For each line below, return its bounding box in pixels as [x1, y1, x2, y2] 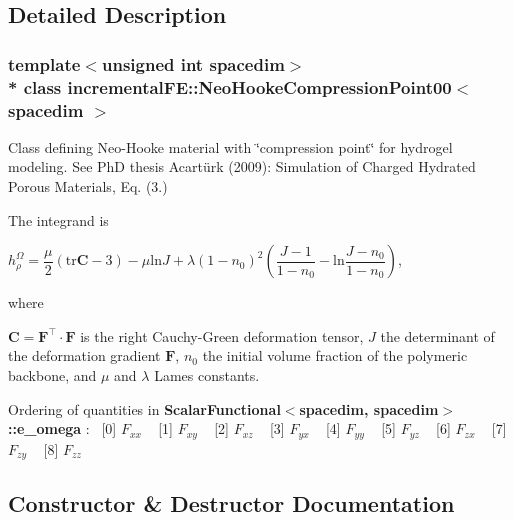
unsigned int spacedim [101, 51, 285, 76]
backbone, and [8, 365, 97, 385]
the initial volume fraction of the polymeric [202, 345, 468, 366]
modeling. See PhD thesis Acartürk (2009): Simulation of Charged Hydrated [8, 156, 476, 177]
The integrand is [8, 209, 109, 230]
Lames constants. [154, 365, 260, 385]
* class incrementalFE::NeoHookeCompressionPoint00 [8, 74, 452, 99]
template [8, 51, 81, 76]
